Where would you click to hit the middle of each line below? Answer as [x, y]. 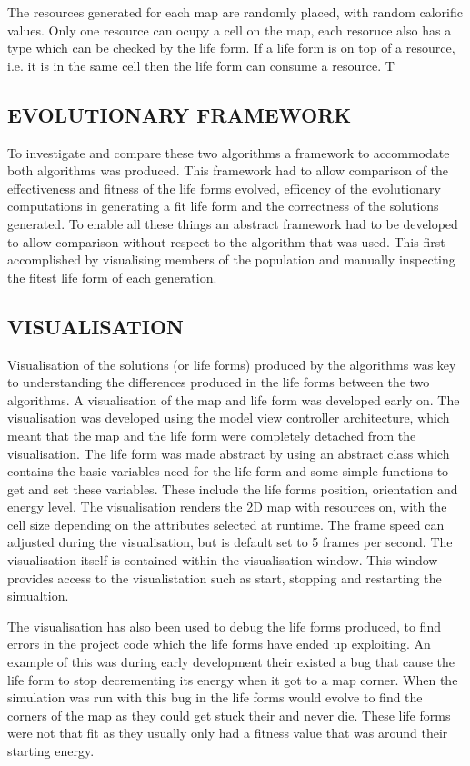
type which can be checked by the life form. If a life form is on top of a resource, [231, 48]
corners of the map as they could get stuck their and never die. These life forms [229, 715]
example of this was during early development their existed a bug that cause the [231, 662]
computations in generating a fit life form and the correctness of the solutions [223, 206]
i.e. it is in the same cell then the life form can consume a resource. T [201, 65]
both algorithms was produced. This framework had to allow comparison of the [228, 170]
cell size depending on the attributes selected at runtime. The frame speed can [226, 524]
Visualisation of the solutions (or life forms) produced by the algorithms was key [232, 364]
